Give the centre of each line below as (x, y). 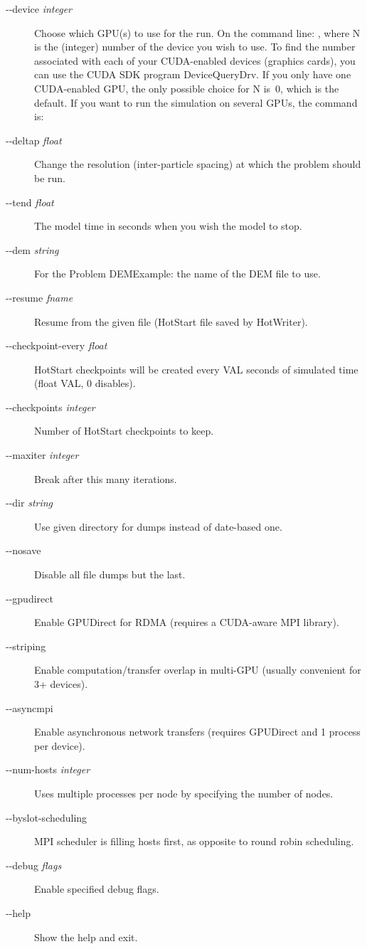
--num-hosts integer (48, 769)
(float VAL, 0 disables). (85, 383)
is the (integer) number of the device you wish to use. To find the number (195, 47)
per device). (60, 745)
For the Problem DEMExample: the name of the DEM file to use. (177, 274)
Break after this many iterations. (106, 478)
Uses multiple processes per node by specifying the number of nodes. (184, 793)
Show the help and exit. (86, 937)
